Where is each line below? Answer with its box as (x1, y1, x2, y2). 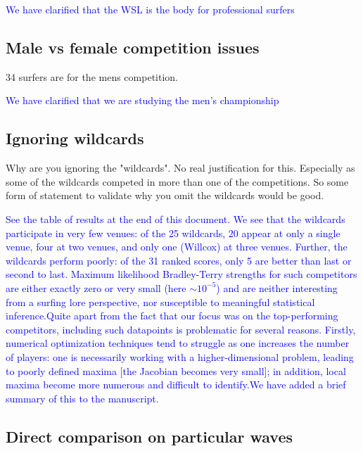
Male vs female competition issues (6, 36, 260, 58)
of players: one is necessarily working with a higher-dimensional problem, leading (6, 349, 354, 364)
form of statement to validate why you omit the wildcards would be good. (6, 188, 324, 203)
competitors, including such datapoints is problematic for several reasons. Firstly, (6, 322, 356, 336)
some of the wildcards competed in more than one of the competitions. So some (6, 174, 349, 189)
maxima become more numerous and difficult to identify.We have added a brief (6, 377, 346, 392)
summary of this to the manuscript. (6, 390, 159, 405)
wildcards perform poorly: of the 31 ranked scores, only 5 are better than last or (6, 253, 352, 267)
